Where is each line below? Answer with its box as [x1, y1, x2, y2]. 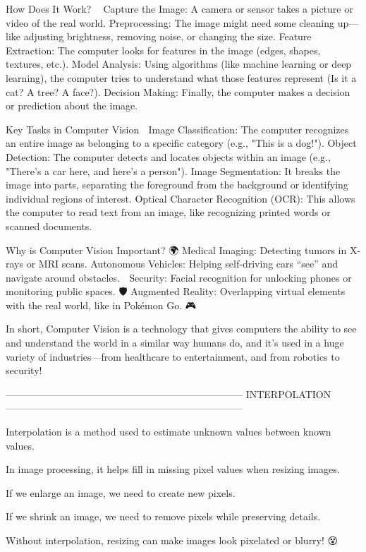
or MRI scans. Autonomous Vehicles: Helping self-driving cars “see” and [26, 256, 338, 271]
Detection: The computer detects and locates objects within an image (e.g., [6, 149, 331, 164]
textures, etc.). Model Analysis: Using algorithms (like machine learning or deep [6, 56, 352, 71]
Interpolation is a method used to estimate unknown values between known [6, 424, 331, 439]
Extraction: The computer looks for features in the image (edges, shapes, [6, 42, 321, 57]
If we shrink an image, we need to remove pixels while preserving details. [6, 509, 321, 524]
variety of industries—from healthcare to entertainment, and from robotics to [6, 349, 340, 364]
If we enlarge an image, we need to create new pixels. [6, 485, 236, 500]
